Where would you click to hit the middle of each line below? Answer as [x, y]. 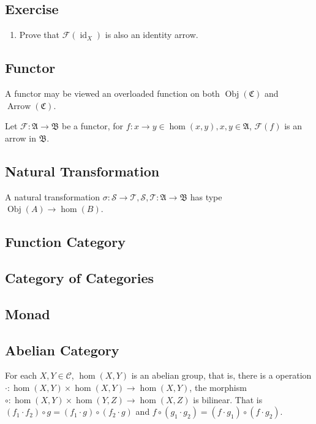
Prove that [39, 35]
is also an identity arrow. [152, 35]
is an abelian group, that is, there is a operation [221, 375]
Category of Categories [80, 277]
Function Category [65, 242]
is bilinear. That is [228, 399]
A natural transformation [53, 196]
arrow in [21, 138]
